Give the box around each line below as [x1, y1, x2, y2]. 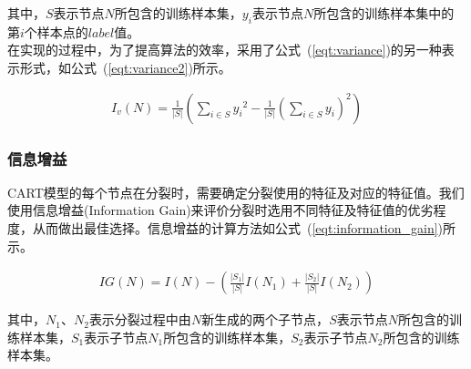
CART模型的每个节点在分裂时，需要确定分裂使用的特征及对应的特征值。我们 [7, 182, 465, 201]
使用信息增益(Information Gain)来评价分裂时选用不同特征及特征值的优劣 [7, 200, 434, 220]
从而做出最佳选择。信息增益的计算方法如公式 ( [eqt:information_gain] [32, 219, 438, 238]
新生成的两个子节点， [201, 310, 330, 329]
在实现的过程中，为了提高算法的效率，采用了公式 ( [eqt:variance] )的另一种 [7, 40, 442, 59]
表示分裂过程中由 [88, 310, 191, 329]
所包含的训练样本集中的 [313, 4, 455, 22]
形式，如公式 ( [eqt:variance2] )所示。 [19, 57, 231, 77]
